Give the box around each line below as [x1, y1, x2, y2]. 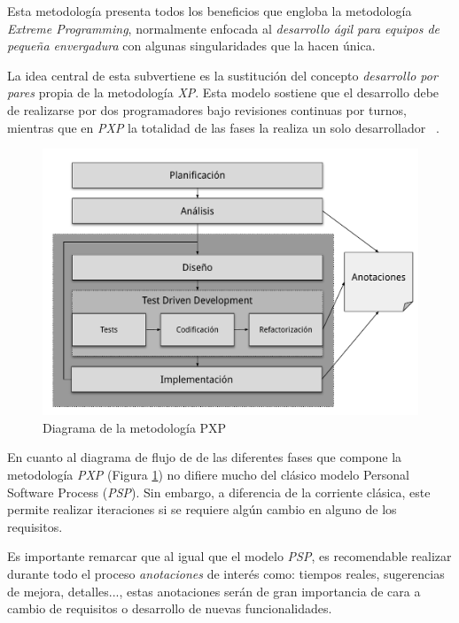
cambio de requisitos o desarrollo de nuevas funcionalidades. [7, 599, 332, 618]
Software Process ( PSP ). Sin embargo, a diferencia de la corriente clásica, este [7, 482, 431, 501]
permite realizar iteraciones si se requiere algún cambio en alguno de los [7, 500, 397, 519]
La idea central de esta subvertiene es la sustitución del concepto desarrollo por [7, 65, 438, 84]
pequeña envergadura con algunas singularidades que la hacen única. [7, 36, 376, 55]
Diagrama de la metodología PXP [43, 418, 227, 436]
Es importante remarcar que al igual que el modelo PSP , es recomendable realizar [7, 547, 452, 565]
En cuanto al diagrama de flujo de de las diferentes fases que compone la [7, 448, 402, 466]
